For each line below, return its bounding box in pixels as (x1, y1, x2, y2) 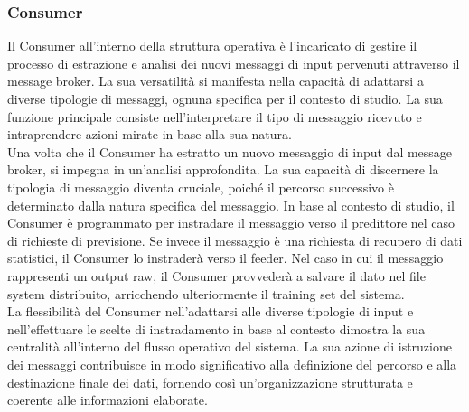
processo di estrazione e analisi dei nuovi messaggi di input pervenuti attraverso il (7, 53, 460, 72)
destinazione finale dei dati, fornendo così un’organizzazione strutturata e (7, 372, 413, 391)
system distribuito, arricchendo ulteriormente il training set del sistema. (7, 284, 405, 303)
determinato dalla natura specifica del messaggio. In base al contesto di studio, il (7, 195, 455, 214)
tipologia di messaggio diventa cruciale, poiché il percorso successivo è (7, 177, 394, 196)
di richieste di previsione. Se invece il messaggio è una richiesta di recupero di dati (7, 230, 463, 249)
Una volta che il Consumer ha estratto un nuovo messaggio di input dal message (7, 142, 453, 161)
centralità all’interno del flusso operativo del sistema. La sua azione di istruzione (7, 337, 452, 356)
